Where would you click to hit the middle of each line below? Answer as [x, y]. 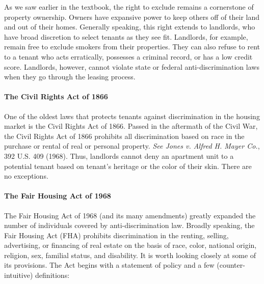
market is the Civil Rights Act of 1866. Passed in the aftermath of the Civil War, [131, 126]
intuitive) [19, 275]
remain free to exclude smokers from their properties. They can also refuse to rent [132, 47]
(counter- [231, 265]
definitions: [52, 275]
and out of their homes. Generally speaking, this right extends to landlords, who [130, 27]
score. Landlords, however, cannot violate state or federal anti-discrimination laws [132, 66]
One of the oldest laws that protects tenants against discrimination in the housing [132, 116]
